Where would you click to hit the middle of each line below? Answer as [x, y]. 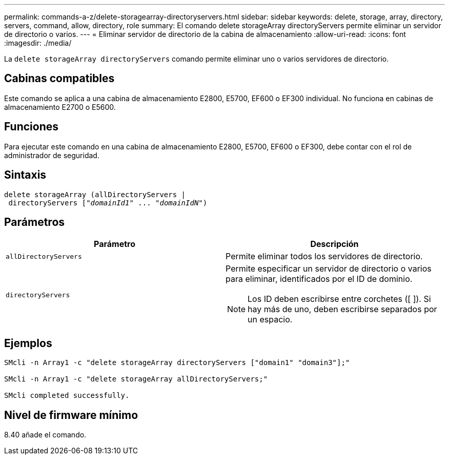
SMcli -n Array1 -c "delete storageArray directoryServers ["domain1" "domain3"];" [177, 363]
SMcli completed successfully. [67, 396]
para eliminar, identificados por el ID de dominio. [319, 279]
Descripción [334, 244]
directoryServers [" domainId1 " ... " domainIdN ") [108, 203]
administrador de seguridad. [52, 155]
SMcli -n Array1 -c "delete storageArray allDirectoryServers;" [136, 379]
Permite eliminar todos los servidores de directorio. [324, 256]
